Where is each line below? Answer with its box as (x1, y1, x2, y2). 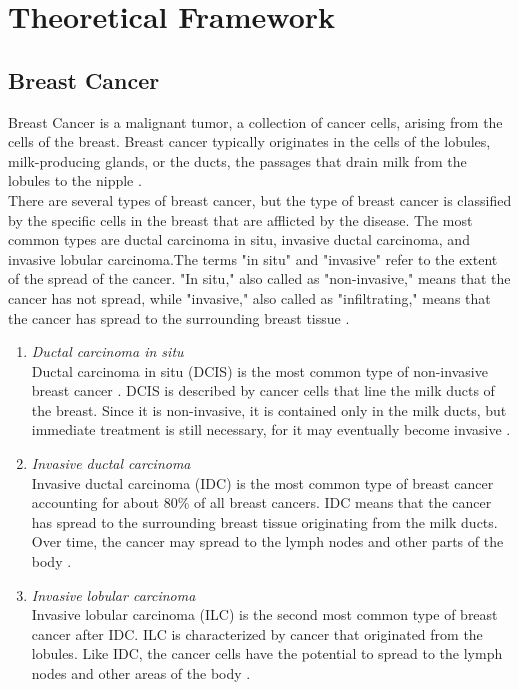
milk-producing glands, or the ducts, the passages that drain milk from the (8, 150, 467, 171)
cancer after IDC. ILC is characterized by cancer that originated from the (31, 623, 483, 644)
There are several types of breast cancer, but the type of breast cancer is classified (8, 189, 512, 210)
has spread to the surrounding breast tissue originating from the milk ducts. (31, 511, 498, 532)
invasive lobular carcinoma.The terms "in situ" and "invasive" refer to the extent (8, 248, 498, 269)
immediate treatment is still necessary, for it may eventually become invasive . (31, 419, 511, 440)
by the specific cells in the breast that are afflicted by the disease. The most (8, 209, 473, 230)
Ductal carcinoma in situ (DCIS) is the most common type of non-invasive (31, 360, 488, 381)
